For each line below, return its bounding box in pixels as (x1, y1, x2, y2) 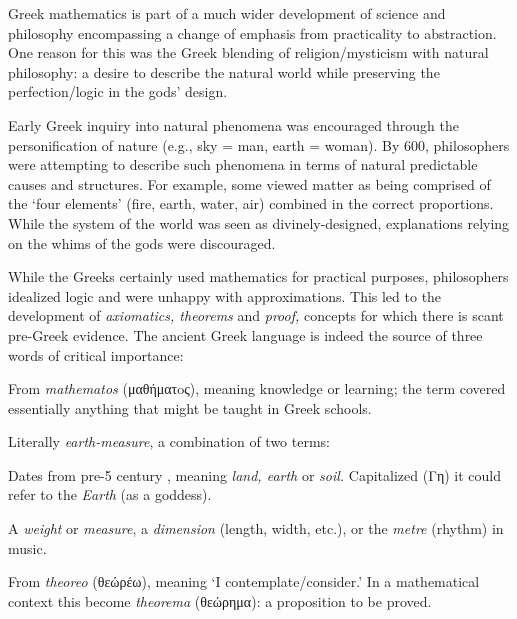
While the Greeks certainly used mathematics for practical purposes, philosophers (8, 266, 509, 287)
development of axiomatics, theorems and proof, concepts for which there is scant (8, 305, 504, 326)
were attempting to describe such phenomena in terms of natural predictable (8, 154, 478, 175)
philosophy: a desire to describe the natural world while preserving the (8, 61, 440, 82)
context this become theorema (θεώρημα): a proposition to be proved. (8, 590, 432, 611)
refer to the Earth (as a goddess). (8, 484, 212, 505)
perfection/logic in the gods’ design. (8, 81, 228, 102)
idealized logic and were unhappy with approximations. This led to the (8, 285, 442, 306)
